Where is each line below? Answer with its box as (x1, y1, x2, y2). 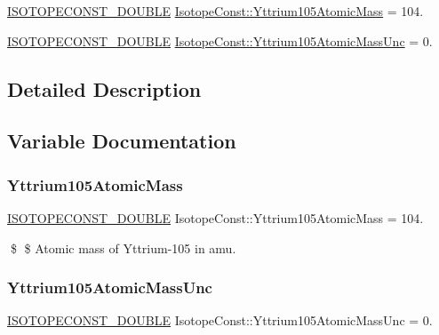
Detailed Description (7, 75, 202, 102)
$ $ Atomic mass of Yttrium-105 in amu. (10, 238, 236, 257)
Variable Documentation (7, 127, 236, 155)
